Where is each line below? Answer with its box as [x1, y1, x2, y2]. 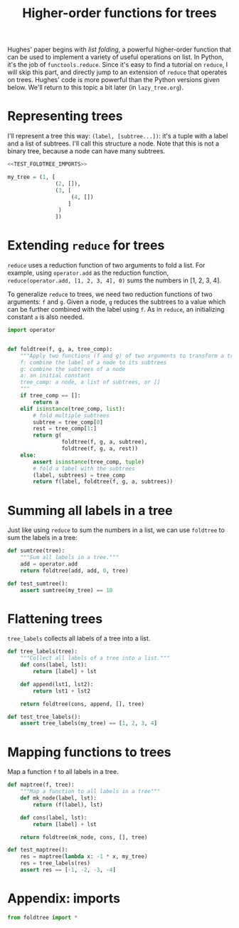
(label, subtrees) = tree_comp [33, 471, 126, 479]
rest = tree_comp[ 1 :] [33, 425, 97, 432]
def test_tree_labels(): [7, 713, 81, 720]
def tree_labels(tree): [7, 648, 78, 656]
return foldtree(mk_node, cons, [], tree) [20, 833, 148, 841]
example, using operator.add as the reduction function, [7, 269, 169, 277]
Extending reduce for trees [7, 238, 165, 254]
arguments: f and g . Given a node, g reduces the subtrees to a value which [7, 297, 226, 306]
